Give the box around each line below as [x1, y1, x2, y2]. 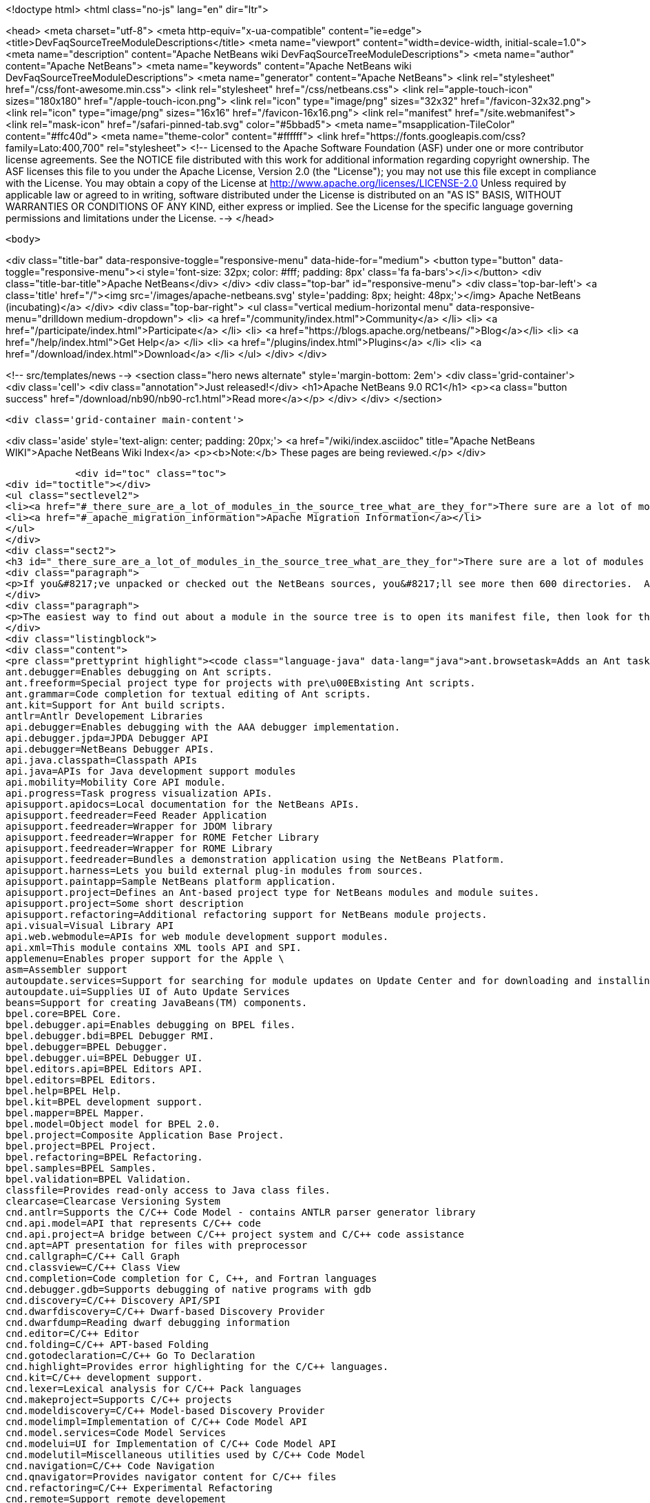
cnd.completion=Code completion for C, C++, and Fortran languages [6, 1273, 377, 1284]
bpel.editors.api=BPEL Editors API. [6, 1063, 203, 1074]
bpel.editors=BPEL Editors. [6, 1074, 157, 1085]
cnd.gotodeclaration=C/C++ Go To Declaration [6, 1350, 255, 1361]
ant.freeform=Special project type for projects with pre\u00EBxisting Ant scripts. [6, 677, 476, 688]
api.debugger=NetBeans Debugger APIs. [6, 744, 215, 755]
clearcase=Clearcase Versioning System [6, 1196, 220, 1207]
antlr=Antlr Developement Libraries [6, 710, 203, 722]
